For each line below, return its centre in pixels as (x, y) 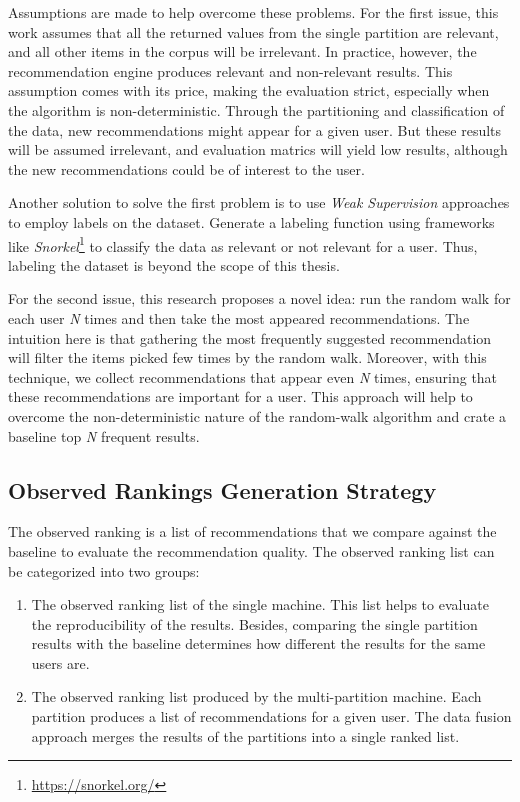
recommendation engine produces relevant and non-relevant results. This (230, 70)
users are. (60, 662)
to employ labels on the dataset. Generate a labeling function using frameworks (251, 221)
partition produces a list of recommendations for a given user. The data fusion (271, 716)
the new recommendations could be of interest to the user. (186, 168)
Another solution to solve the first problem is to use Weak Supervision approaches (259, 202)
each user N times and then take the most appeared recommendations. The (239, 317)
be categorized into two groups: (104, 570)
